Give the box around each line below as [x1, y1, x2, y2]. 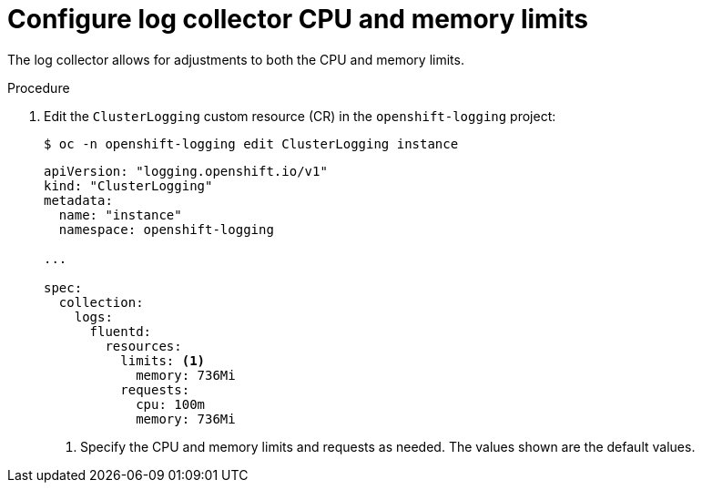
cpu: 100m [136, 396, 206, 412]
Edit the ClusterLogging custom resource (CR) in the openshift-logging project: [44, 107, 556, 124]
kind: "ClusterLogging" [44, 178, 213, 193]
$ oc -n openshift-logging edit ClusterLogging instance [44, 136, 459, 151]
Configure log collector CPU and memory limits [7, 4, 588, 35]
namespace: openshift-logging [58, 221, 274, 237]
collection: [58, 294, 144, 310]
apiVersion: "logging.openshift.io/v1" [44, 163, 328, 179]
